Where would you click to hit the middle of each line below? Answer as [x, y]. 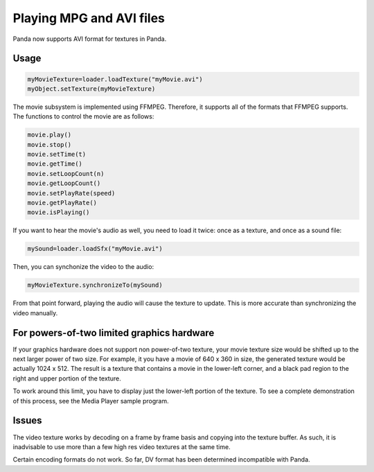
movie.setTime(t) [57, 155]
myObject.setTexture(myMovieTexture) [91, 89]
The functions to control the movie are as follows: [83, 116]
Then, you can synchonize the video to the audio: [83, 267]
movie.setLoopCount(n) [66, 174]
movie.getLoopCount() [64, 183]
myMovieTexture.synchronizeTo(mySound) [95, 285]
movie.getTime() [55, 164]
